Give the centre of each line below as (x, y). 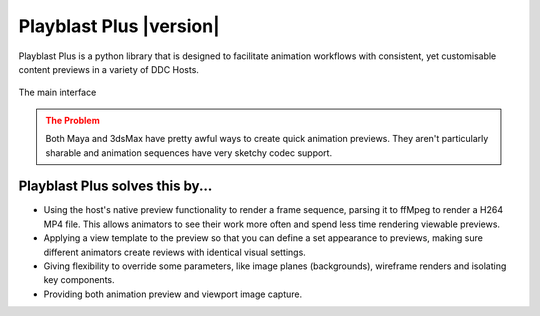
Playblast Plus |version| (119, 26)
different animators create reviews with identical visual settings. (175, 252)
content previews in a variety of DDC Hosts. (109, 69)
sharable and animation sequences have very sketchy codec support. (189, 152)
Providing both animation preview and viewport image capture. (173, 294)
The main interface (57, 92)
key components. (79, 280)
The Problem (72, 120)
